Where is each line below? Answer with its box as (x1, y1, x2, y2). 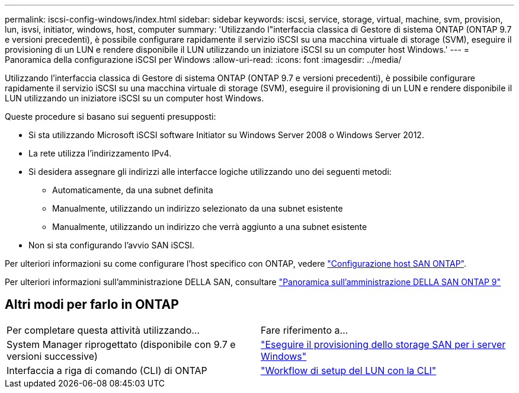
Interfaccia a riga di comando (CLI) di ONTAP (7, 364, 207, 376)
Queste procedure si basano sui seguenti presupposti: (5, 111, 216, 122)
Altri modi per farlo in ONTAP (5, 297, 179, 312)
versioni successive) (7, 350, 98, 362)
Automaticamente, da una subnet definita (52, 185, 213, 195)
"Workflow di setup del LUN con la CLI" (261, 364, 437, 376)
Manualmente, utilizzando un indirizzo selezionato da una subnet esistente (52, 203, 343, 213)
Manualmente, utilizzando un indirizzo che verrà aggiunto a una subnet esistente (52, 222, 367, 232)
